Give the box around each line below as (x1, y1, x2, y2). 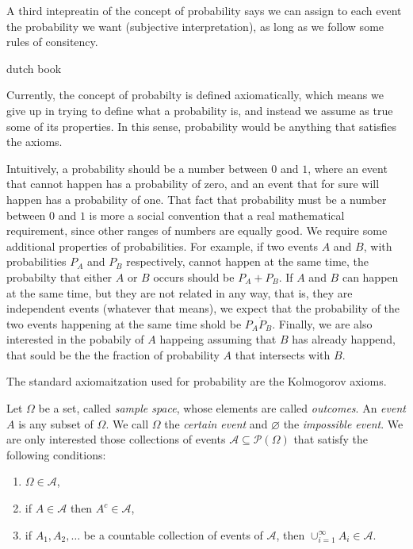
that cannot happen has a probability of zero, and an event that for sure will (6, 175, 380, 192)
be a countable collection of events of (83, 526, 263, 543)
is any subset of (18, 415, 94, 432)
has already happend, (292, 331, 396, 347)
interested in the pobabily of (6, 331, 144, 347)
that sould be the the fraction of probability (6, 346, 220, 363)
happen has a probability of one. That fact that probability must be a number (6, 190, 387, 207)
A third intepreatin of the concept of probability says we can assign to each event (6, 2, 402, 18)
